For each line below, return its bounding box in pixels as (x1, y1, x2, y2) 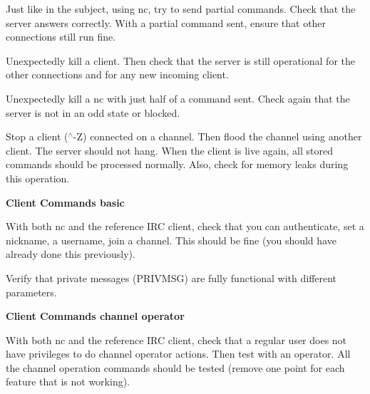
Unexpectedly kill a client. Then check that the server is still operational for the (6, 53, 355, 68)
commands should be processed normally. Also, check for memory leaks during (6, 157, 349, 172)
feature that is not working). (6, 374, 130, 389)
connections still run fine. (6, 29, 116, 44)
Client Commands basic (6, 195, 125, 209)
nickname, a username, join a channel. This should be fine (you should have (6, 232, 336, 247)
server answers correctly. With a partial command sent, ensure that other (6, 15, 327, 30)
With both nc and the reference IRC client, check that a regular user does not (6, 332, 347, 347)
